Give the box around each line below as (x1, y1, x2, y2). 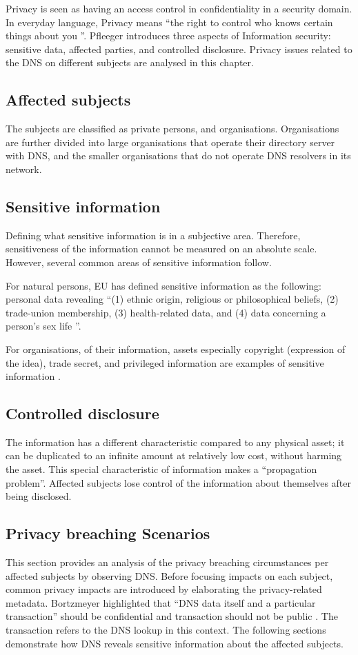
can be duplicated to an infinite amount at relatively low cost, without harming (6, 448, 342, 463)
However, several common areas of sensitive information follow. (6, 254, 272, 269)
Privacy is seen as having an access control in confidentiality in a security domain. (6, 1, 352, 15)
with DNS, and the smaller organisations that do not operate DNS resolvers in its (6, 148, 351, 163)
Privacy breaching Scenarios (6, 523, 210, 544)
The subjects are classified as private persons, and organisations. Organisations (6, 121, 339, 136)
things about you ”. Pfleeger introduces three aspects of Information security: (6, 28, 331, 43)
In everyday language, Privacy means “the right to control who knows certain (6, 14, 333, 29)
